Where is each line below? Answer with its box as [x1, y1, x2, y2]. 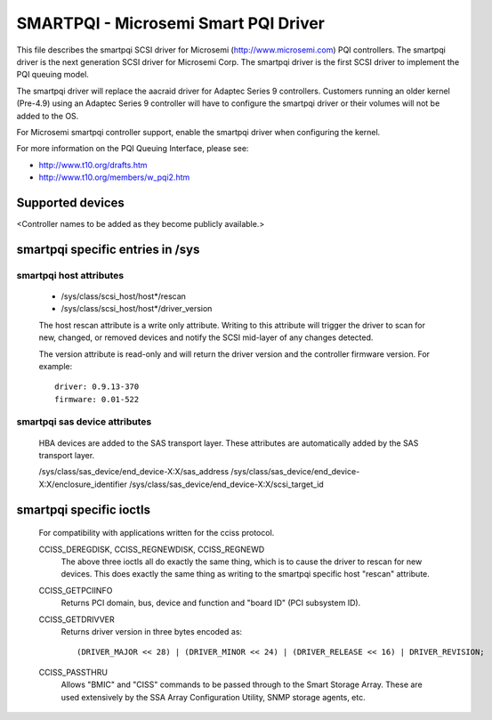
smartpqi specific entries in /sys [16, 241, 200, 257]
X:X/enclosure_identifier [38, 479, 128, 489]
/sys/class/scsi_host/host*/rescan [60, 290, 187, 302]
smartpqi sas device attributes [16, 416, 152, 428]
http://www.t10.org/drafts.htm [38, 159, 148, 170]
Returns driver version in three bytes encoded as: [60, 626, 243, 636]
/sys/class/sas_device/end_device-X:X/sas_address [38, 466, 230, 477]
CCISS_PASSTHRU [38, 667, 109, 677]
